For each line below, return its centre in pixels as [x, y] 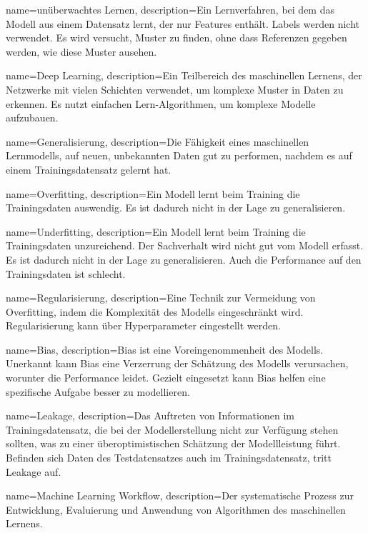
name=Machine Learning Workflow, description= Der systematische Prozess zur [180, 495]
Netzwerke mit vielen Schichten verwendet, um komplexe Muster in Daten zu [175, 89]
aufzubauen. [32, 118]
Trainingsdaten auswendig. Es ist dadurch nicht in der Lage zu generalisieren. [176, 208]
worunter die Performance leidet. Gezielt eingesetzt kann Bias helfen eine [166, 378]
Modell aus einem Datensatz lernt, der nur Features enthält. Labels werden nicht [183, 23]
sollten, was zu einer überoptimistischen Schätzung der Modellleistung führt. [173, 443]
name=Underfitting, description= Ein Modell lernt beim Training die [156, 231]
